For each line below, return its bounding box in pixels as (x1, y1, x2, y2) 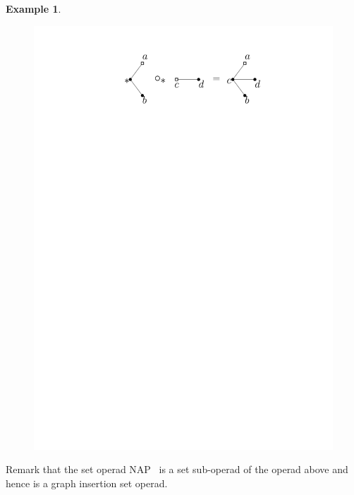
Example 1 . (6, 1, 61, 16)
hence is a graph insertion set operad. (6, 475, 168, 490)
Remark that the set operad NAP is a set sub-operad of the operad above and (6, 462, 348, 477)
